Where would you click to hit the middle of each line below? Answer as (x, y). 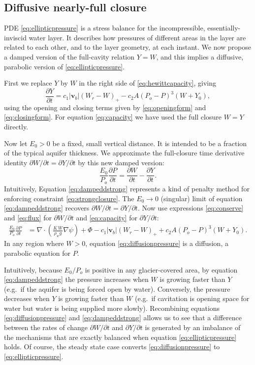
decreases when (27, 298)
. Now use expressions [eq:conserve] (191, 208)
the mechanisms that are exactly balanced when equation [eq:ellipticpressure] (120, 337)
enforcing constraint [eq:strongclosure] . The (69, 198)
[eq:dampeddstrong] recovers (47, 208)
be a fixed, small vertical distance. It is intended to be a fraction (150, 143)
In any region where (34, 243)
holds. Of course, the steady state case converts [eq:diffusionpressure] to (112, 347)
